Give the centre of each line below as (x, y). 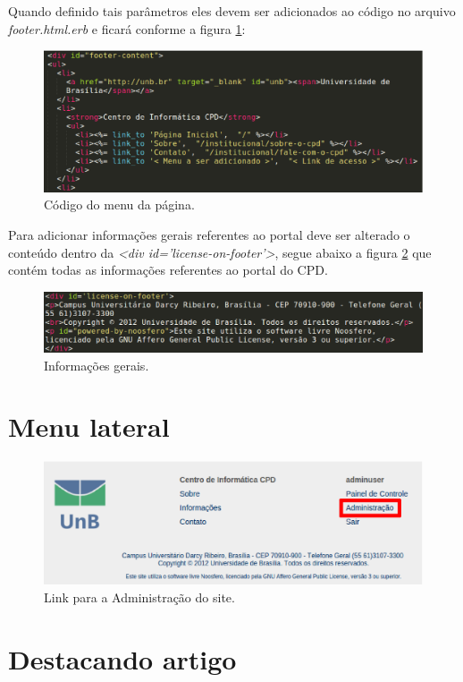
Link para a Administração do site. (139, 597)
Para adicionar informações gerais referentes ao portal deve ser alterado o (209, 234)
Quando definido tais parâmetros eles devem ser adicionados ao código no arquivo (232, 11)
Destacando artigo (122, 658)
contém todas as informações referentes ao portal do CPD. (168, 270)
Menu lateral (89, 426)
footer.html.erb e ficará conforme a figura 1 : (127, 28)
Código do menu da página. (119, 205)
